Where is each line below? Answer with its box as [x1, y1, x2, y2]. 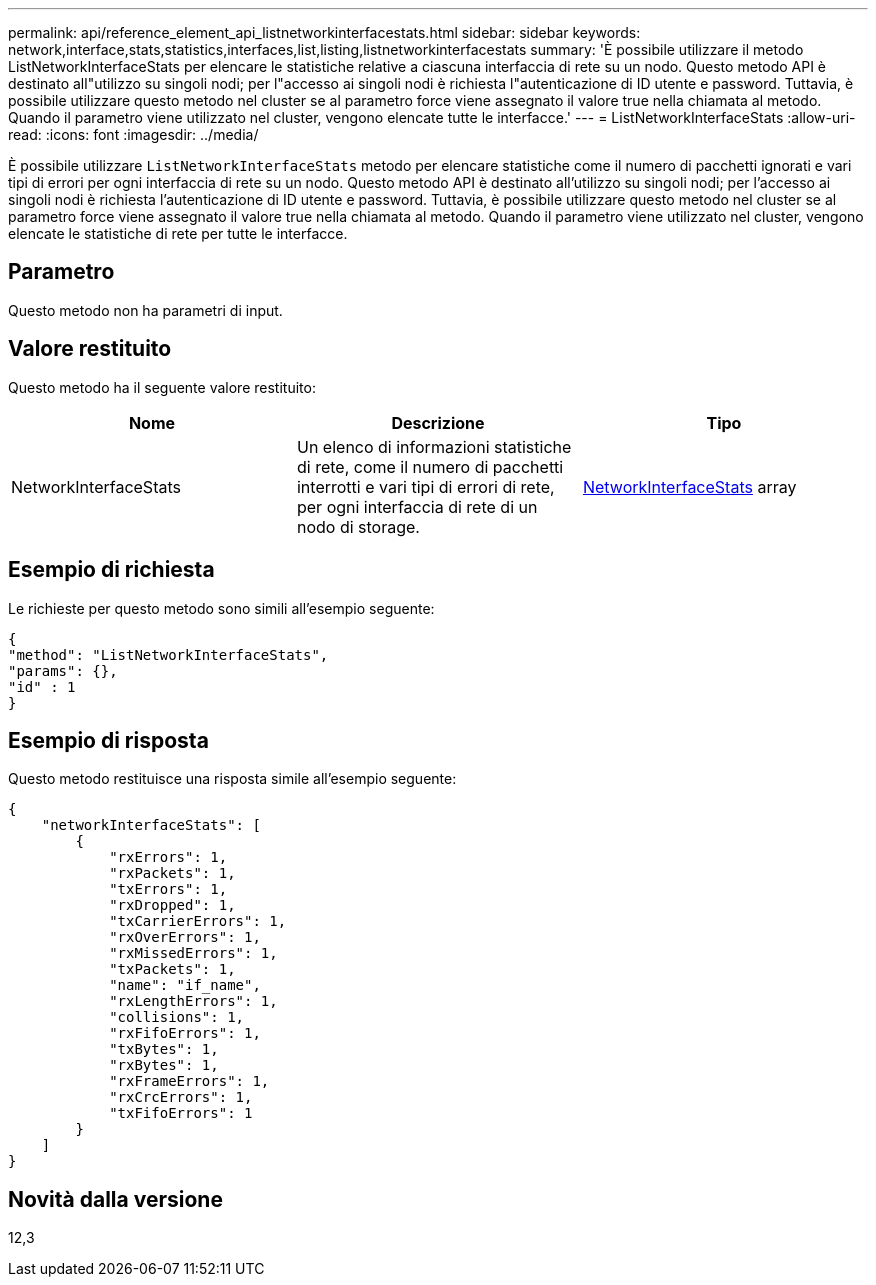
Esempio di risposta [8, 727, 209, 753]
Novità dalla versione [8, 1186, 223, 1212]
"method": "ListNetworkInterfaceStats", [8, 646, 329, 663]
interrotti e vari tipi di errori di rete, [296, 476, 555, 497]
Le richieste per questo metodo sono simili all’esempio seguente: [8, 599, 435, 617]
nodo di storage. [296, 516, 420, 537]
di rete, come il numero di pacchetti [296, 456, 564, 477]
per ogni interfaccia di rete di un [296, 496, 538, 517]
